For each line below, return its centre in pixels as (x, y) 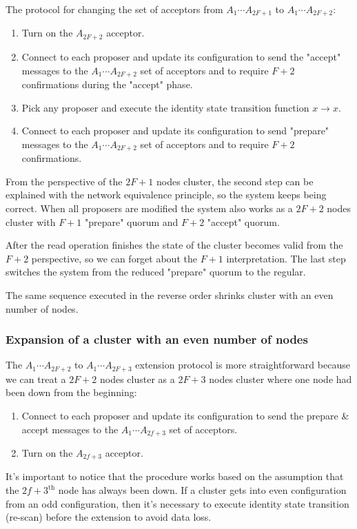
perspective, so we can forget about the (114, 258)
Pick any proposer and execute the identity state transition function (165, 107)
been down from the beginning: (71, 392)
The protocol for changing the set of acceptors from (114, 9)
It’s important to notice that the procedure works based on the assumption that (175, 476)
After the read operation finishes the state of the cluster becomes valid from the (174, 245)
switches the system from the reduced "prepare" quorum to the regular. (156, 272)
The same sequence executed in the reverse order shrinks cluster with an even (170, 294)
